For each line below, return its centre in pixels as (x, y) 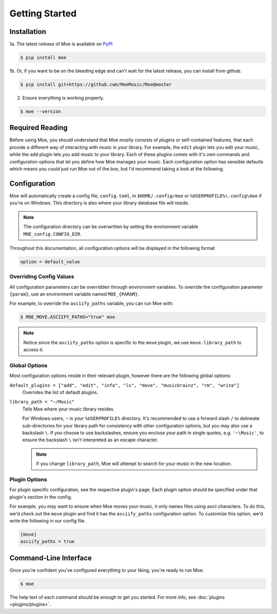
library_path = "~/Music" (42, 402)
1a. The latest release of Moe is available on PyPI (61, 44)
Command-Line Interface (51, 558)
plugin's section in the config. (41, 497)
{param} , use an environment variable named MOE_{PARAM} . (74, 294)
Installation (28, 32)
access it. (33, 350)
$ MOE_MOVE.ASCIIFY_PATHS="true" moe (68, 317)
